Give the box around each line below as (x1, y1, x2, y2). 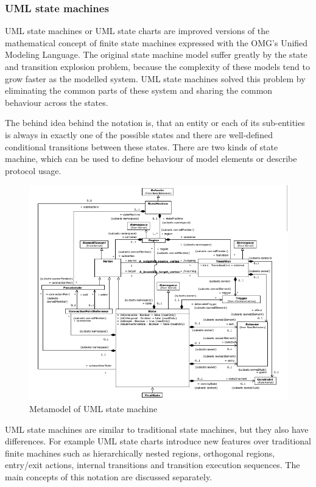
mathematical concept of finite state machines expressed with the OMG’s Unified (5, 36, 308, 49)
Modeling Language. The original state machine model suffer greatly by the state (5, 48, 307, 61)
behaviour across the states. (5, 96, 108, 108)
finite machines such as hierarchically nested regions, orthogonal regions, (5, 446, 275, 459)
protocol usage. (5, 164, 61, 177)
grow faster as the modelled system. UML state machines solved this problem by (5, 72, 306, 85)
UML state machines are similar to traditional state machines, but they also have (5, 422, 309, 435)
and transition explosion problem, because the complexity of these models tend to (5, 60, 310, 72)
